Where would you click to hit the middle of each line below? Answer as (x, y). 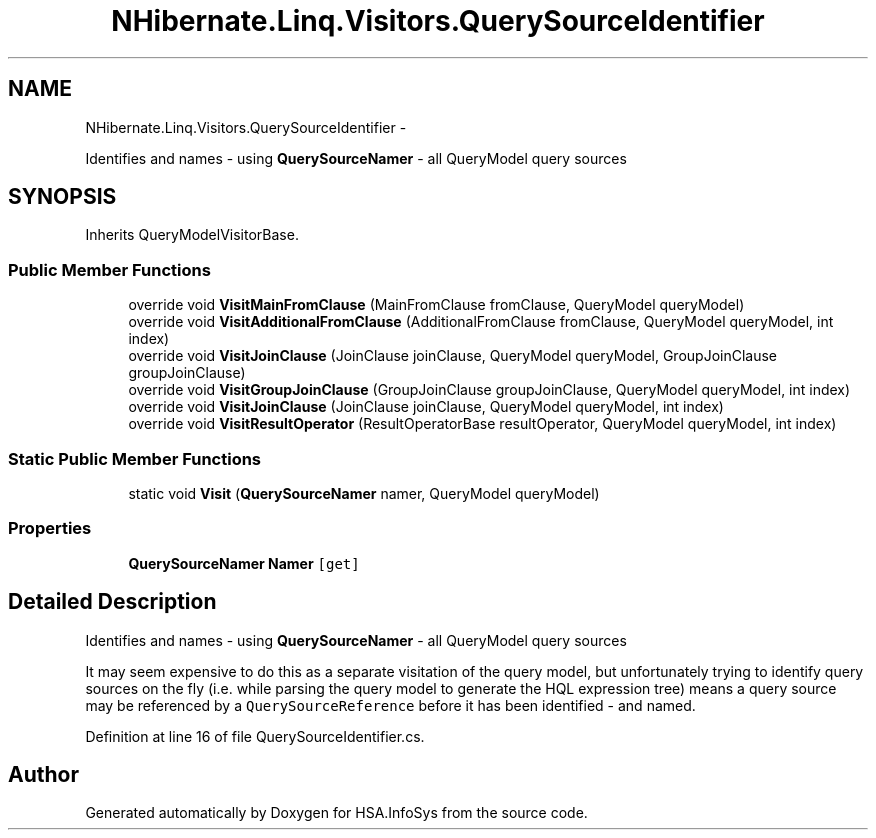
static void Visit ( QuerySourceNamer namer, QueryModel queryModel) (364, 493)
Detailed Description (112, 602)
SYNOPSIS (62, 197)
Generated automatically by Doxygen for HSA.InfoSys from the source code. (336, 813)
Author (43, 774)
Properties (50, 528)
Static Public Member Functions (135, 458)
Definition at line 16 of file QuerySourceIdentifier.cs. (255, 736)
